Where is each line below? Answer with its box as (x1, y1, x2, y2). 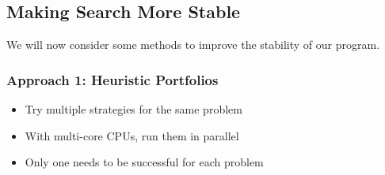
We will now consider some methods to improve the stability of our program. (6, 36, 380, 53)
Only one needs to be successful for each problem (25, 154, 264, 170)
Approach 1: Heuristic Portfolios (6, 69, 219, 89)
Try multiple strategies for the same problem (25, 101, 242, 117)
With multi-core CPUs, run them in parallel (25, 127, 239, 143)
